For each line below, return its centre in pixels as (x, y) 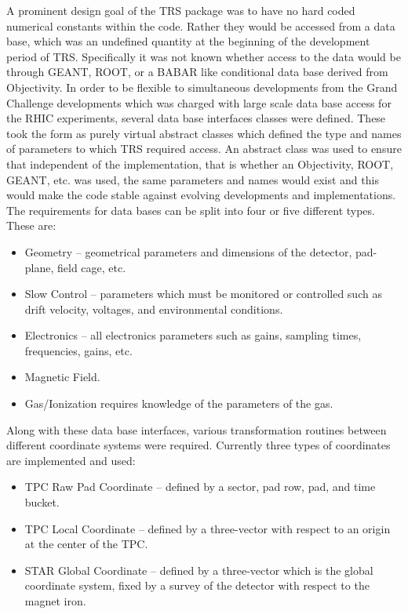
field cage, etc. (92, 267)
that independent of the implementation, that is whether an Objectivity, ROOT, (200, 163)
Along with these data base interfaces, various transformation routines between (197, 429)
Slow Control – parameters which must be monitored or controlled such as (203, 294)
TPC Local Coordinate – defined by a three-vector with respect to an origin (208, 528)
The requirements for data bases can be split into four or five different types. (191, 210)
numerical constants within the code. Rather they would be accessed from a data (201, 25)
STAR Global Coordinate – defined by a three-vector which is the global (199, 570)
